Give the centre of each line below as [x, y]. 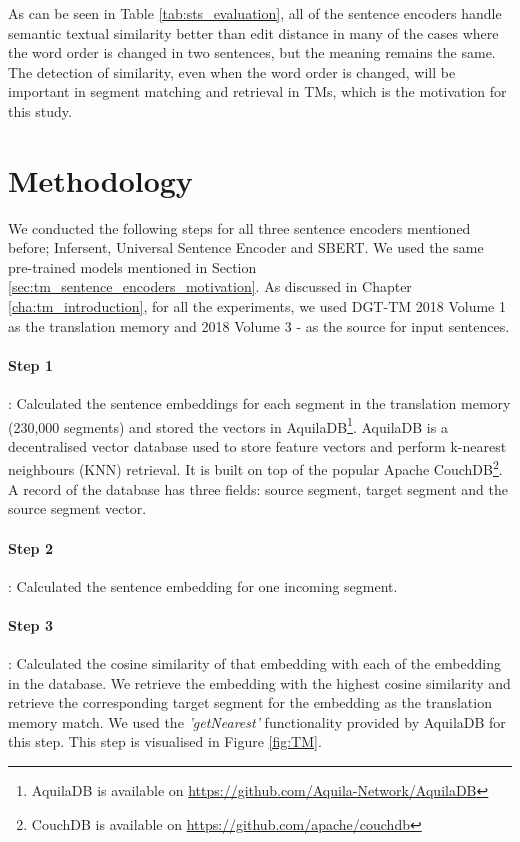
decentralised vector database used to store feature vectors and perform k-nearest [257, 445]
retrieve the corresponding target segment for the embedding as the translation [250, 702]
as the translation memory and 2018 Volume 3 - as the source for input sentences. [259, 325]
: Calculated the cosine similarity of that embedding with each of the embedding [254, 663]
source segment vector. [77, 508]
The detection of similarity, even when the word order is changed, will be [232, 71]
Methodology [100, 179]
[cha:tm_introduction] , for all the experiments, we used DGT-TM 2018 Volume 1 [257, 306]
